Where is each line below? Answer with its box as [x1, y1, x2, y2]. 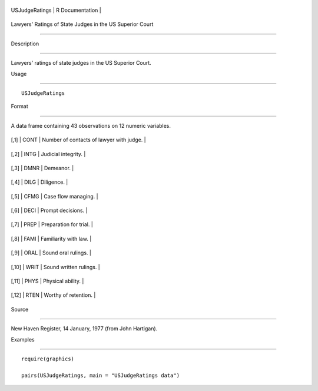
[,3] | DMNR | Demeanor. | [11, 164, 74, 171]
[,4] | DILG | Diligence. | [11, 178, 68, 185]
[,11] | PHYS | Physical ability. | [11, 277, 84, 285]
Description [11, 40, 39, 47]
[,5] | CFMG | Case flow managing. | [11, 193, 98, 200]
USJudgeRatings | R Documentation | [11, 6, 101, 14]
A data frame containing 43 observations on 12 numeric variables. [11, 122, 171, 129]
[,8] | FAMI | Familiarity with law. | [11, 235, 92, 242]
